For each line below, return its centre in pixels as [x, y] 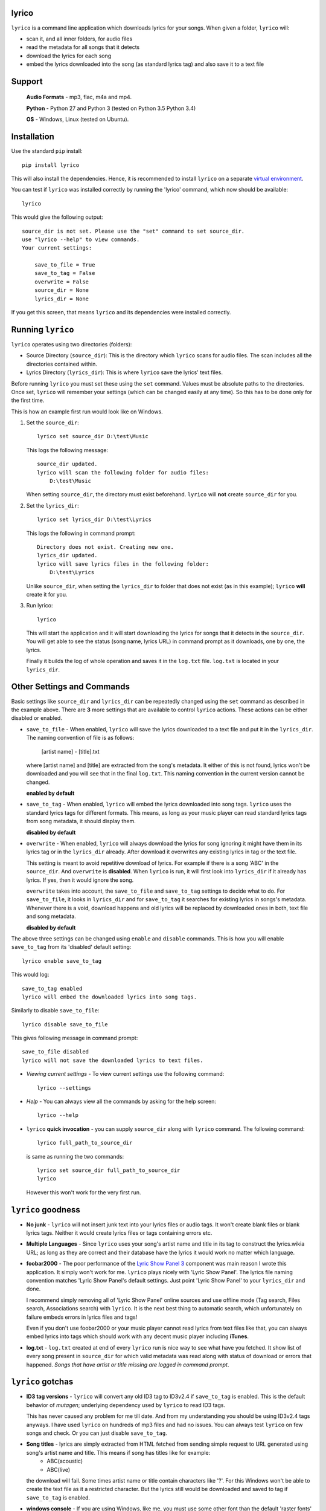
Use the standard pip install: [47, 151]
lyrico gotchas [42, 1382]
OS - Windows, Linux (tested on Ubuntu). [78, 119]
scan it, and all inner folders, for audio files [79, 39]
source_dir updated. [67, 464]
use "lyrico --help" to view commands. [81, 239]
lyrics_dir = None [62, 299]
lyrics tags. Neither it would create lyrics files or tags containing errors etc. [119, 1233]
